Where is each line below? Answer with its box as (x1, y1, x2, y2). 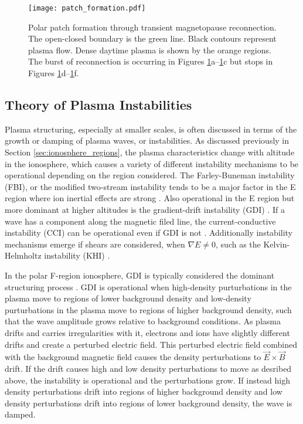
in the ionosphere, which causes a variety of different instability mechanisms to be (5, 157, 299, 169)
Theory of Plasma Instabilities (5, 96, 192, 114)
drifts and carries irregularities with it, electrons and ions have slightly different (5, 326, 290, 338)
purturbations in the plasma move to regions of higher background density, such (5, 303, 292, 316)
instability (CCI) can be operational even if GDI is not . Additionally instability (5, 226, 293, 239)
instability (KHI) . (44, 249, 110, 262)
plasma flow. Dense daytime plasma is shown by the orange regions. (28, 43, 271, 56)
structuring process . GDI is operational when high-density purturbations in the (5, 280, 292, 293)
